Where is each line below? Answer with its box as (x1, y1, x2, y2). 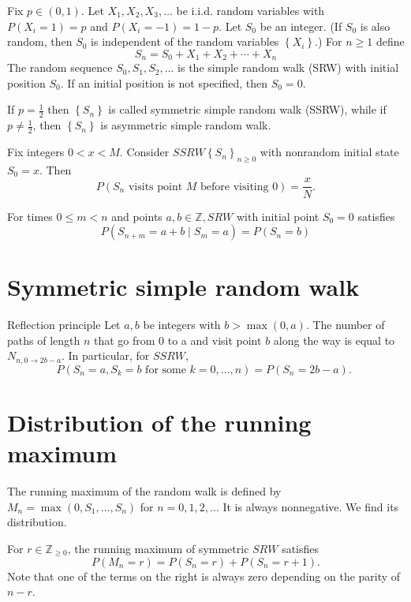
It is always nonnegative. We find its (222, 498, 399, 514)
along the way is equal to (273, 331, 395, 348)
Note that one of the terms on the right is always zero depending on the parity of (7, 567, 401, 584)
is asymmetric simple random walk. (100, 117, 271, 133)
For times (7, 208, 53, 224)
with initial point (236, 208, 319, 224)
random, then (7, 33, 73, 50)
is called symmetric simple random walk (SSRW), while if (108, 101, 387, 118)
